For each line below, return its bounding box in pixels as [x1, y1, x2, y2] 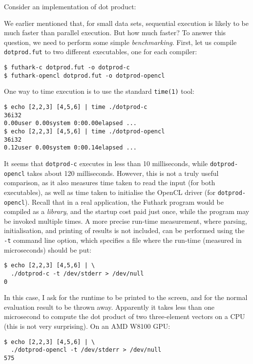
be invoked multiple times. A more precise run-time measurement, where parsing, [4, 215, 247, 226]
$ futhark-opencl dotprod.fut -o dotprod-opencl [4, 72, 165, 79]
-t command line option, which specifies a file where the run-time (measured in [4, 235, 242, 245]
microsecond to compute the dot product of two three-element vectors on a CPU [4, 311, 245, 321]
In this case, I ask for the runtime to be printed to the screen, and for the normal [4, 292, 248, 302]
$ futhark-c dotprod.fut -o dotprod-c [4, 64, 130, 71]
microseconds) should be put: [4, 244, 91, 255]
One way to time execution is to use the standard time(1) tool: [4, 86, 194, 96]
